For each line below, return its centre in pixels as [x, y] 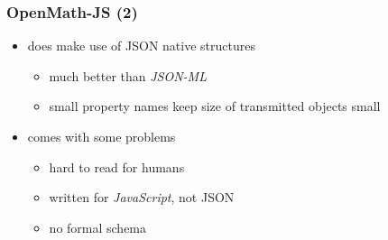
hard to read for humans [117, 166]
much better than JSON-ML [128, 75]
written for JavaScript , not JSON [142, 197]
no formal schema [98, 227]
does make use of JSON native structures [141, 46]
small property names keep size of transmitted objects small [215, 106]
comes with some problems [102, 136]
